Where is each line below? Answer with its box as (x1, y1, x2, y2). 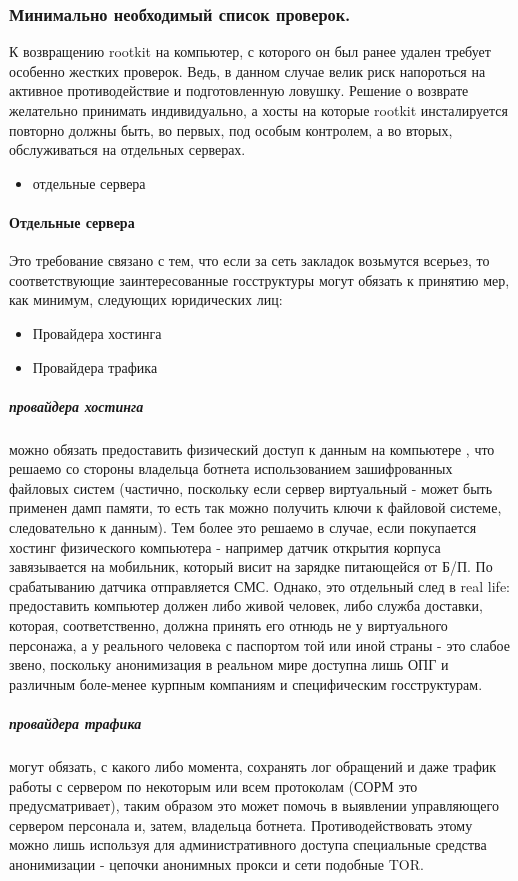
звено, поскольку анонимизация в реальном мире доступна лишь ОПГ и (9, 654, 449, 675)
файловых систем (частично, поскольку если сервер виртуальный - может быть (9, 477, 493, 498)
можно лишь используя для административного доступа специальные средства (9, 834, 487, 855)
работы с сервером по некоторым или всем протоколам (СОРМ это (9, 775, 418, 796)
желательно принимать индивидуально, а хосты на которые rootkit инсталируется (9, 100, 508, 120)
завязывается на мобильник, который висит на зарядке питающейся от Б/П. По (9, 556, 493, 577)
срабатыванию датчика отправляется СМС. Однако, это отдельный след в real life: (9, 575, 510, 596)
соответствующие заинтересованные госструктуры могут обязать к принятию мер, (9, 269, 510, 290)
